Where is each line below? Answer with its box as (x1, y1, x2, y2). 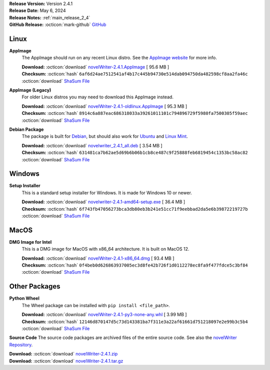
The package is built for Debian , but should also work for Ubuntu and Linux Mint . (21, 133, 188, 139)
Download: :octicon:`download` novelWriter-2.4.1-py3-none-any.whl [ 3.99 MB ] (21, 312, 187, 318)
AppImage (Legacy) (9, 87, 51, 93)
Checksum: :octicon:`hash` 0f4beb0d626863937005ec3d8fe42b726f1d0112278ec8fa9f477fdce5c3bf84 (21, 262, 248, 268)
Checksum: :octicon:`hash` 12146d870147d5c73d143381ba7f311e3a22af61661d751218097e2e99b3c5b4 (21, 319, 248, 325)
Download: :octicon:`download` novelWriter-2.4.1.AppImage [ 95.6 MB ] (21, 64, 169, 70)
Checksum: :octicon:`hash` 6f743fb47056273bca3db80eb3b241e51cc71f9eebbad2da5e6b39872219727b (21, 206, 248, 212)
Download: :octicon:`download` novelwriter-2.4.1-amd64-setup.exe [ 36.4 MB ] (21, 199, 185, 205)
